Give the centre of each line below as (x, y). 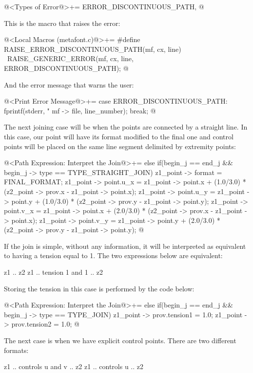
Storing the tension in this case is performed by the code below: (99, 288)
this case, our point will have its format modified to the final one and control (119, 136)
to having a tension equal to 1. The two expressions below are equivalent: (113, 255)
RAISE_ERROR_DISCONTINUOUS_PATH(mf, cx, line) (93, 49)
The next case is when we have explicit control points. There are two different (120, 340)
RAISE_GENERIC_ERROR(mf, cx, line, (70, 58)
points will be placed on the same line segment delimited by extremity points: (120, 146)
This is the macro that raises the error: (62, 23)
